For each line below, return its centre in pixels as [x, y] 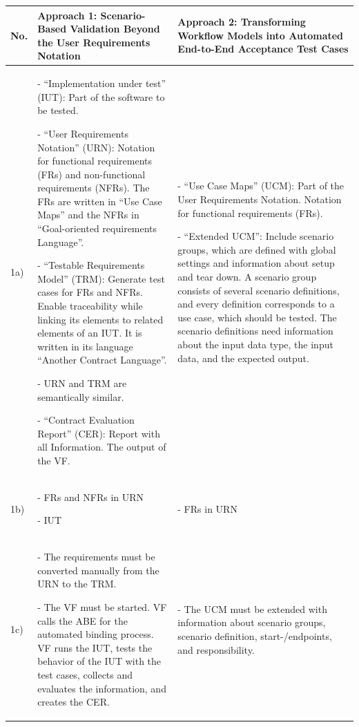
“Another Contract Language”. [102, 360]
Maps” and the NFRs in [88, 215]
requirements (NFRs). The [94, 188]
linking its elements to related [100, 319]
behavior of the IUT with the [99, 661]
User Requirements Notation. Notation [260, 199]
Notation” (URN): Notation [96, 147]
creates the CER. [74, 702]
